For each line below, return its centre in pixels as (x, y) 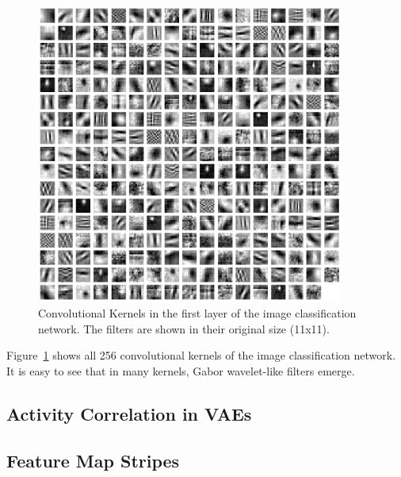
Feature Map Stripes (93, 460)
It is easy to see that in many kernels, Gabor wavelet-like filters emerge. (181, 370)
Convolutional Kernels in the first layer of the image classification (197, 313)
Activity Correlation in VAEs (129, 413)
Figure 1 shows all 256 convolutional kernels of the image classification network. (201, 355)
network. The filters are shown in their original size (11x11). (184, 328)
